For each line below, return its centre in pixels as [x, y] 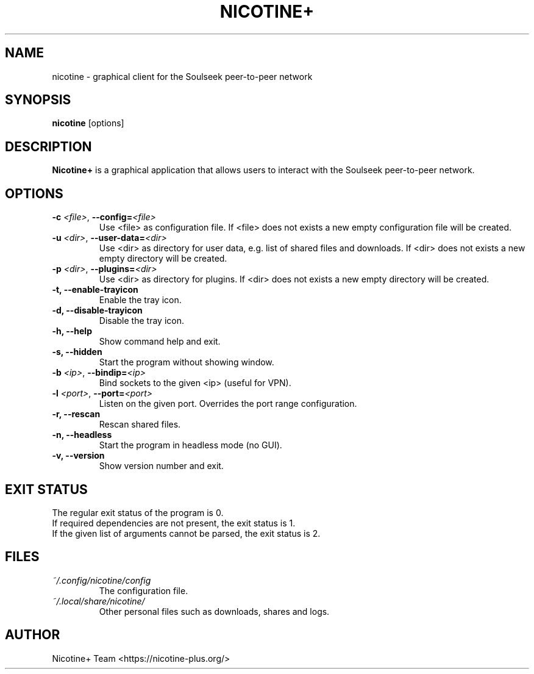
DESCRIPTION [48, 146]
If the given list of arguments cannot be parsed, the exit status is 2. [186, 533]
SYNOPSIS [38, 100]
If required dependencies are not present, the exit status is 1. [174, 523]
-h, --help [72, 331]
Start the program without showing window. [187, 362]
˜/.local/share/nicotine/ [98, 601]
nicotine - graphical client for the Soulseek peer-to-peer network [182, 76]
